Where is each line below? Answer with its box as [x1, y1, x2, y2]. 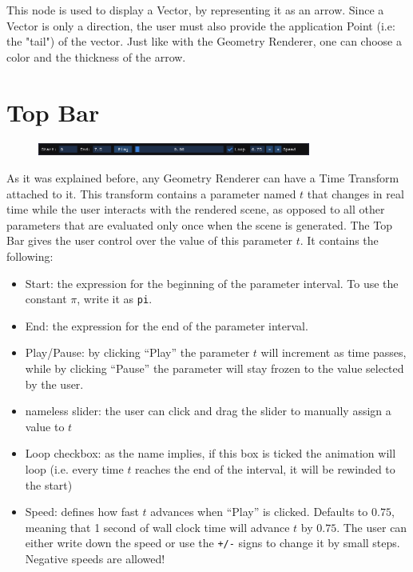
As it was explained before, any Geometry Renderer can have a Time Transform [6, 170, 399, 186]
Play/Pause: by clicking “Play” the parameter [25, 344, 250, 361]
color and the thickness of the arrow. [6, 48, 186, 65]
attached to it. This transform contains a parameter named [6, 185, 296, 202]
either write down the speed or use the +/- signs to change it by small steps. [25, 534, 400, 551]
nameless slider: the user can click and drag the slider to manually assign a [25, 402, 391, 419]
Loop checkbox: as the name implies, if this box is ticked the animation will [25, 445, 396, 462]
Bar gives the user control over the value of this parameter [6, 232, 293, 249]
